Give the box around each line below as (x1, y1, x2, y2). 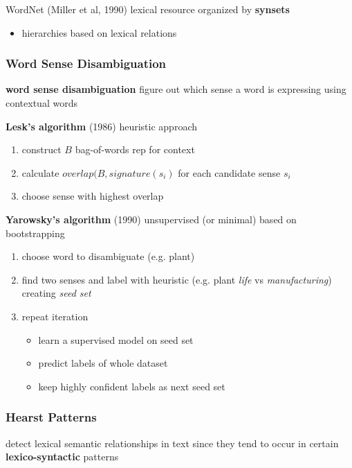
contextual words (6, 96, 77, 110)
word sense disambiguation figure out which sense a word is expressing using (6, 82, 346, 96)
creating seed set (21, 286, 91, 300)
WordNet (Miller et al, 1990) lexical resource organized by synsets (6, 2, 290, 16)
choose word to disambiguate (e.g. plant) (21, 249, 195, 263)
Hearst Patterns (6, 408, 97, 426)
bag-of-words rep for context (75, 142, 195, 157)
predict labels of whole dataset (38, 356, 168, 370)
